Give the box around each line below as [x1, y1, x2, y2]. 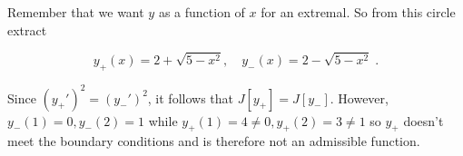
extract [7, 20, 47, 39]
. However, [330, 88, 389, 107]
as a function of [158, 3, 245, 21]
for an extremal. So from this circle [261, 3, 456, 21]
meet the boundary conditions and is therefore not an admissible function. [7, 132, 420, 151]
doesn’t [403, 111, 444, 130]
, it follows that [147, 88, 234, 107]
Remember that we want [7, 3, 144, 21]
